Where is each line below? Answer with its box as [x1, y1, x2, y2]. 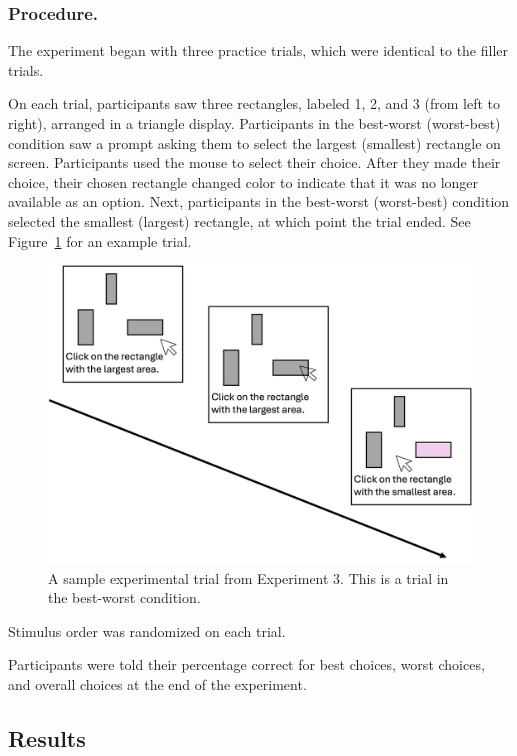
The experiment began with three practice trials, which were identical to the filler [8, 40, 509, 61]
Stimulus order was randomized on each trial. [8, 620, 286, 641]
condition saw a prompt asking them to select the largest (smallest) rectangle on [8, 132, 501, 153]
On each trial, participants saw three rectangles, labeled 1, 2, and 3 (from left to [8, 93, 500, 114]
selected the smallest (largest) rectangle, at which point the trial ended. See [8, 210, 471, 231]
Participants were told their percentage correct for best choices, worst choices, [8, 654, 485, 675]
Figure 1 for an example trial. [8, 230, 192, 251]
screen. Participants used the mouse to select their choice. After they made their [8, 152, 501, 173]
